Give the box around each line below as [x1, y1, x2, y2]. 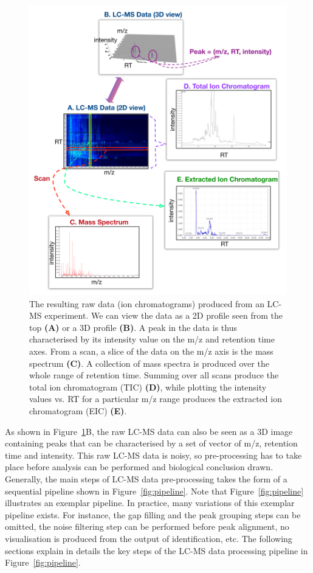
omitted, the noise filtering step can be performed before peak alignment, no [5, 520, 289, 533]
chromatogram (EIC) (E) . [29, 405, 127, 417]
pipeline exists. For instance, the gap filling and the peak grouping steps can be [5, 508, 301, 521]
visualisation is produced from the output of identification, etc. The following [5, 532, 292, 544]
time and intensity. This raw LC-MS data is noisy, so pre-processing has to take [5, 448, 302, 461]
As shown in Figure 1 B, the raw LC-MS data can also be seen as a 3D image [5, 425, 293, 437]
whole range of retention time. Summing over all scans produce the [29, 369, 279, 381]
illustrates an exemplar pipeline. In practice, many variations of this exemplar [5, 496, 295, 509]
